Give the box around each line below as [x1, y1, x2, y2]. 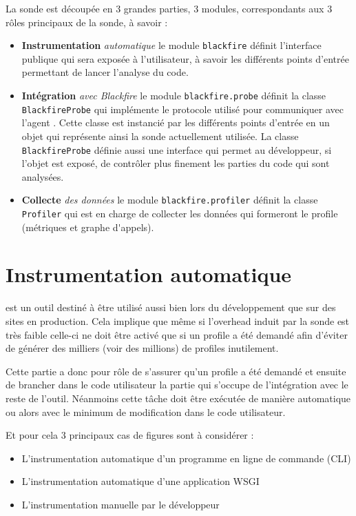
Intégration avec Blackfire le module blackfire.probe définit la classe [21, 88, 326, 103]
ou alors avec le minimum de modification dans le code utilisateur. [6, 404, 286, 419]
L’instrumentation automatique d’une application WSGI [21, 474, 260, 488]
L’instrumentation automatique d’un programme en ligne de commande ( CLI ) [21, 450, 351, 465]
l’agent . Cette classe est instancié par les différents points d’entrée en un [21, 115, 330, 130]
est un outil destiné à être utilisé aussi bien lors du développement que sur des [6, 300, 336, 315]
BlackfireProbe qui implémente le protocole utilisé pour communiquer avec [21, 101, 344, 116]
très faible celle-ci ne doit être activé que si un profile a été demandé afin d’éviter [6, 327, 348, 341]
